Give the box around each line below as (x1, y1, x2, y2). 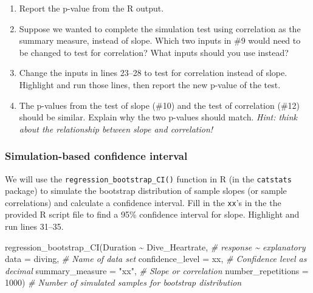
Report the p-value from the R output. (19, 2, 164, 14)
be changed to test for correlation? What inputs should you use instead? (19, 46, 289, 58)
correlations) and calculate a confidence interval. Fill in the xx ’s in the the (5, 196, 281, 209)
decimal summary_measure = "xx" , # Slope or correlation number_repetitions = (5, 264, 309, 277)
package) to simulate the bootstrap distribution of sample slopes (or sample (5, 184, 287, 197)
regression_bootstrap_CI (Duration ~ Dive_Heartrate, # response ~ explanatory (5, 240, 306, 253)
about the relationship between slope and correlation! (19, 122, 213, 135)
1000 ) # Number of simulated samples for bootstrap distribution (5, 276, 242, 289)
